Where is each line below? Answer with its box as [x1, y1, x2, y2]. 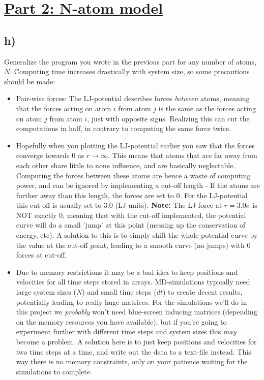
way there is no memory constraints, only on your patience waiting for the [16, 356, 248, 367]
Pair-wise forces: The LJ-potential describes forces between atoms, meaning [16, 93, 250, 104]
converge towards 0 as [16, 150, 84, 161]
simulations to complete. [16, 366, 92, 376]
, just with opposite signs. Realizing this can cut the [87, 113, 250, 123]
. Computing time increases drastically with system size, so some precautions [10, 66, 250, 77]
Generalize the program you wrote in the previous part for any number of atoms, [4, 56, 257, 67]
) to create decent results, [162, 287, 243, 297]
